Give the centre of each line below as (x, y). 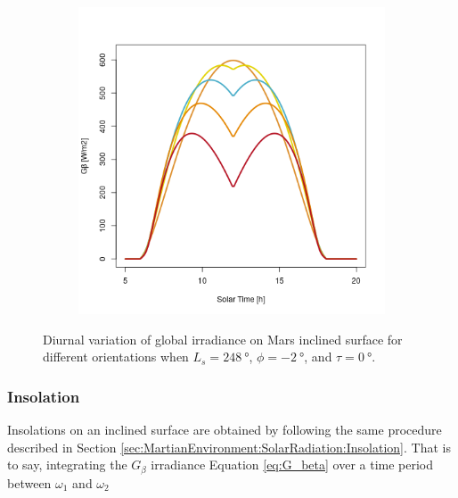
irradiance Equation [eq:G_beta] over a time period (292, 465)
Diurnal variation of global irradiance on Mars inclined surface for (223, 339)
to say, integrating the (67, 465)
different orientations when (116, 357)
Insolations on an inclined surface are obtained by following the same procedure (225, 429)
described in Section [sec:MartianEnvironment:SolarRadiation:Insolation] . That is (229, 447)
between (29, 482)
